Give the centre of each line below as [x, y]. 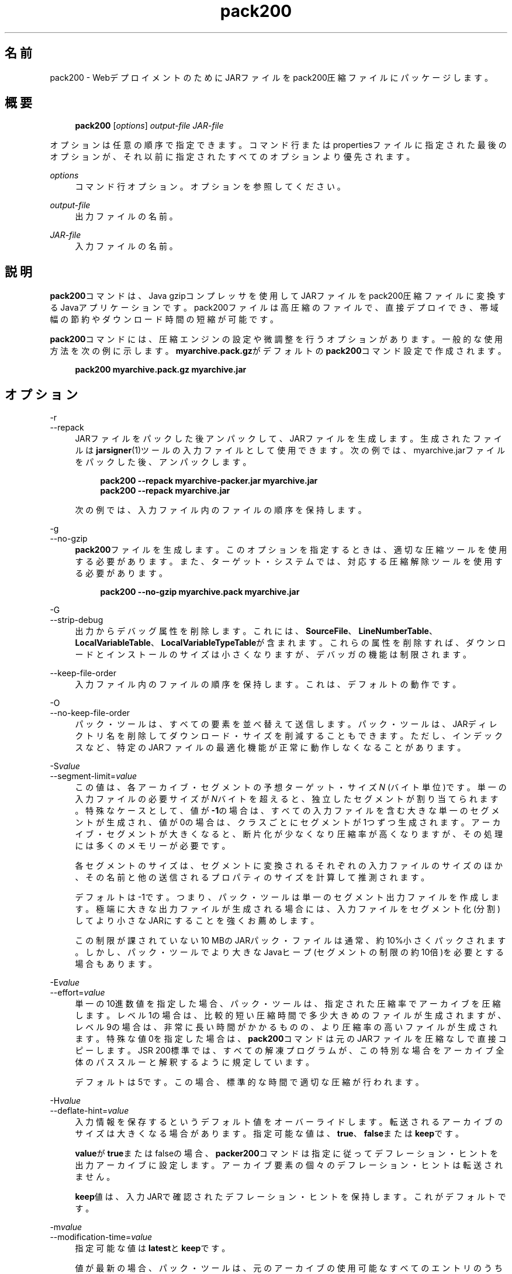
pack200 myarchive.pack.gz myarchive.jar [161, 370]
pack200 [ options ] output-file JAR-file [149, 126]
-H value [65, 1101]
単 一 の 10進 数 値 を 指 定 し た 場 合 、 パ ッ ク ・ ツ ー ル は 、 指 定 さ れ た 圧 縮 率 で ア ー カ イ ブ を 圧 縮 [288, 1004]
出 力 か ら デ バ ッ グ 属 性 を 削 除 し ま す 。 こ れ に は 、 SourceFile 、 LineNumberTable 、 [256, 631]
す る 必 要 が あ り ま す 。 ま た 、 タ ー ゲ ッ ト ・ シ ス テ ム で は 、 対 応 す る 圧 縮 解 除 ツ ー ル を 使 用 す [289, 562]
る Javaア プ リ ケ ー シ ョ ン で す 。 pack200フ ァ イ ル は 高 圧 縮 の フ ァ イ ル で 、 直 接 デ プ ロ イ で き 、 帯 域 [274, 308]
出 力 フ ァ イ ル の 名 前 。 [126, 216]
